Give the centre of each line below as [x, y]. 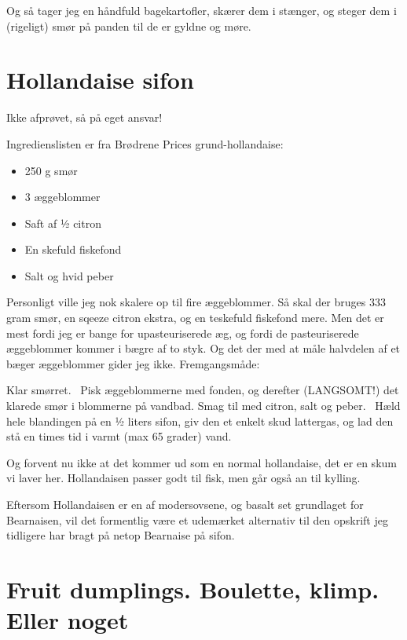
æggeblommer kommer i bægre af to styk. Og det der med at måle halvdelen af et [203, 348]
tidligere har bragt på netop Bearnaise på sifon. [121, 535]
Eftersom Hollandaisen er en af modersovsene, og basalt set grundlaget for [185, 504]
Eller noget [68, 620]
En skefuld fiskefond [73, 249]
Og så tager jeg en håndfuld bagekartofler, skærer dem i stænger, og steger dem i [202, 10]
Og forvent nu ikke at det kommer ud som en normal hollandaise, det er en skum [202, 462]
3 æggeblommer [62, 197]
